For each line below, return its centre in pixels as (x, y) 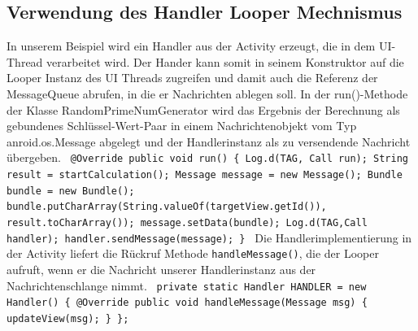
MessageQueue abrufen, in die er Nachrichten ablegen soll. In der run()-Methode (207, 93)
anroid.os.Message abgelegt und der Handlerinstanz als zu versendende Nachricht (209, 141)
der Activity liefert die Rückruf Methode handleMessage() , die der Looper (193, 253)
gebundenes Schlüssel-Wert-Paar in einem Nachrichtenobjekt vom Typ (182, 126)
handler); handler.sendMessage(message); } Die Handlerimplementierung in (209, 237)
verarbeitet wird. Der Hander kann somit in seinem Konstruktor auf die (225, 61)
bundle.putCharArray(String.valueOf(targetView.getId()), (167, 207)
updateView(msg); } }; (68, 318)
